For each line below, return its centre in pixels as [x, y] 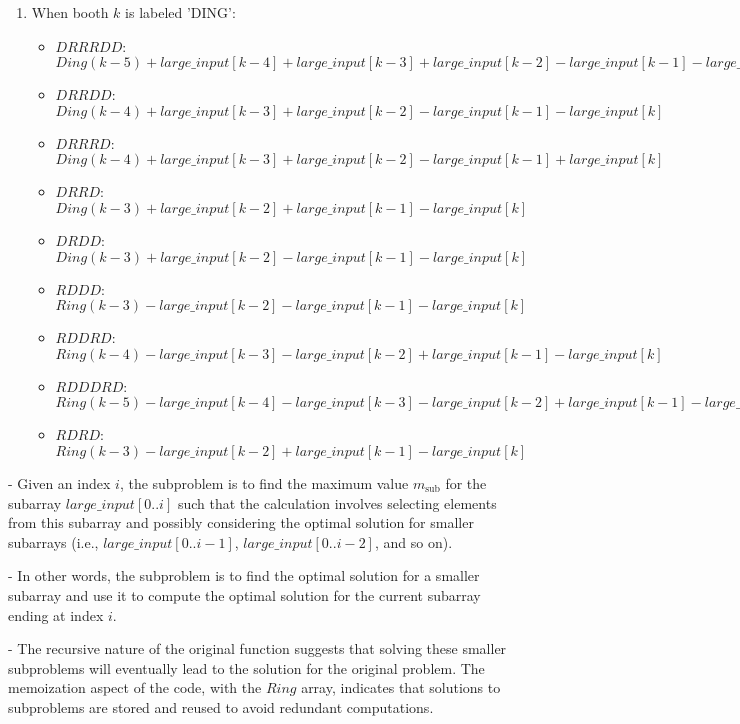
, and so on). [413, 541]
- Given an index [59, 482]
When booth [70, 12]
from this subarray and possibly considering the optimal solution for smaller [241, 522]
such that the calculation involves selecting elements [337, 502]
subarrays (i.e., [53, 541]
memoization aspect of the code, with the [135, 687]
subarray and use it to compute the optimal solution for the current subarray [244, 594]
